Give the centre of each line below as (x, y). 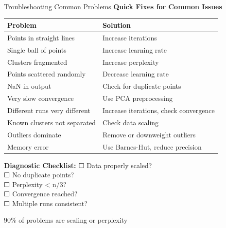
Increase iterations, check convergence (158, 110)
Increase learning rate (134, 49)
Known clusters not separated (52, 122)
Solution (117, 25)
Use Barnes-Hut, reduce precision (152, 146)
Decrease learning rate (136, 74)
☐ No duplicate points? (39, 175)
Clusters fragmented (37, 62)
